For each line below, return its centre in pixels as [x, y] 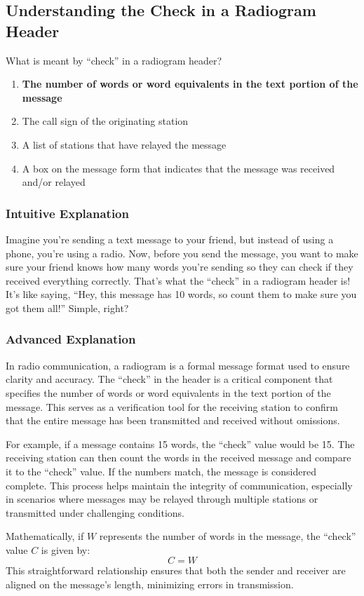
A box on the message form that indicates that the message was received [178, 168]
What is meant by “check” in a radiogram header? [114, 60]
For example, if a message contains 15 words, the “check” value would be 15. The [180, 443]
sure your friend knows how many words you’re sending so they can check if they [180, 267]
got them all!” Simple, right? [67, 307]
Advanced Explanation [71, 339]
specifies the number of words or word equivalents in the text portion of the [168, 392]
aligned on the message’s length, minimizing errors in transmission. [150, 584]
